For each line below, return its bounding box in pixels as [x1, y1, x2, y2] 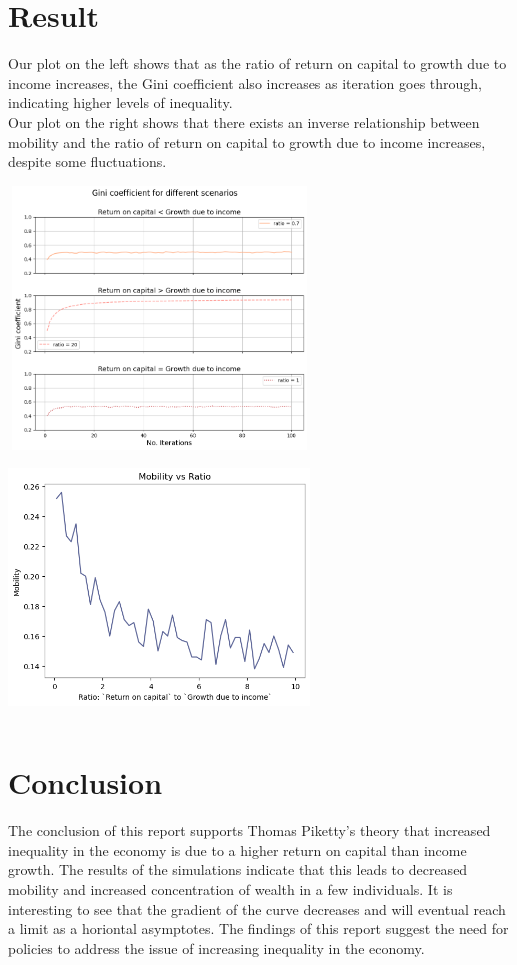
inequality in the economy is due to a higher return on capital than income [8, 839, 467, 860]
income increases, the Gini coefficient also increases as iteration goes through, [8, 72, 483, 93]
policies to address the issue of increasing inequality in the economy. [8, 937, 425, 958]
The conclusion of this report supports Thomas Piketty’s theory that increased [8, 820, 491, 841]
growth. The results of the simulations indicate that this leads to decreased [8, 859, 468, 880]
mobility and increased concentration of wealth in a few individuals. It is [8, 878, 453, 899]
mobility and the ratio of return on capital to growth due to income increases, [8, 131, 486, 152]
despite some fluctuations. [8, 151, 167, 172]
